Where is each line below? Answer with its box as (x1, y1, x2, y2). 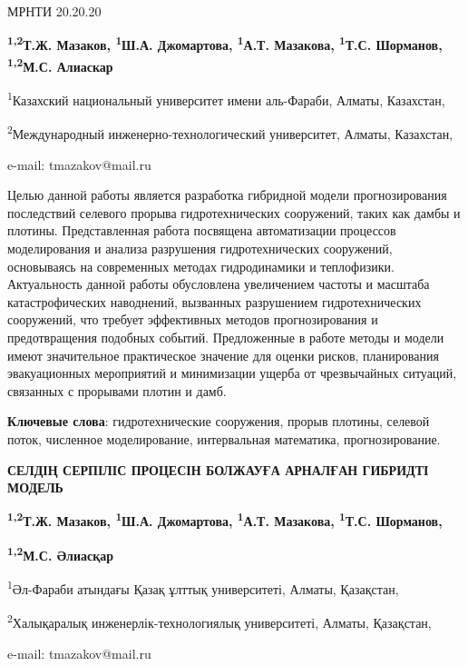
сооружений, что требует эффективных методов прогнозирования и (7, 310, 378, 329)
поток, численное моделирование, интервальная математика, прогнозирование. (7, 429, 441, 448)
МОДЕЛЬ (7, 478, 63, 497)
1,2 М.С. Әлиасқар (7, 542, 114, 564)
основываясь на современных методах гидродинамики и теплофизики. (7, 256, 395, 275)
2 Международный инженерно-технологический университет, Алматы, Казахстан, (7, 122, 453, 143)
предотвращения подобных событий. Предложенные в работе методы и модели (7, 327, 444, 346)
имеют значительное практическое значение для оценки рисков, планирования (7, 345, 439, 364)
